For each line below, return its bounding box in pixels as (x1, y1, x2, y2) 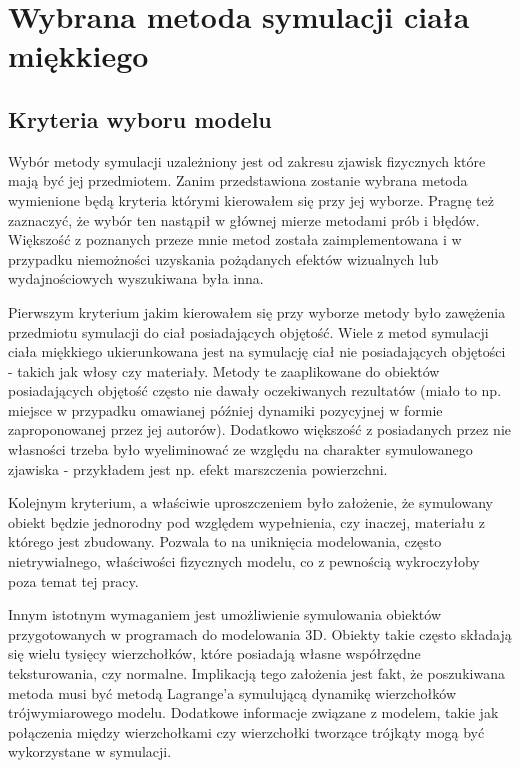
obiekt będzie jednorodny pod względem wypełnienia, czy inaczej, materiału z (8, 511, 485, 532)
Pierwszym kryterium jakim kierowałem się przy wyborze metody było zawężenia (8, 301, 506, 322)
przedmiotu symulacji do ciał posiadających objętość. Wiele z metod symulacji (8, 321, 489, 342)
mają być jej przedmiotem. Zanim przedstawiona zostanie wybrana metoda (8, 170, 468, 191)
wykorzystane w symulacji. (8, 741, 172, 762)
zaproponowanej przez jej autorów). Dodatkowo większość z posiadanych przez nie (8, 419, 511, 440)
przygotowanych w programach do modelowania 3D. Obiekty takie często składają (8, 623, 512, 644)
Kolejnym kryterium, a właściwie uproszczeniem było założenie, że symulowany (8, 492, 493, 513)
